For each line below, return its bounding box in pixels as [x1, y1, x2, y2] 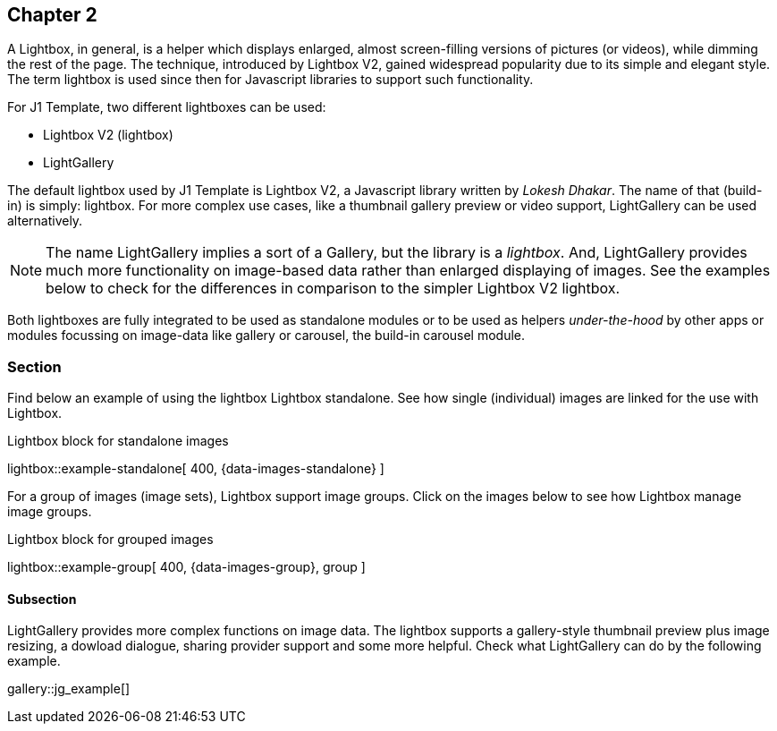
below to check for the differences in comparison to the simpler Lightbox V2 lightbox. [46, 279, 621, 298]
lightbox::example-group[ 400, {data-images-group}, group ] [7, 559, 366, 575]
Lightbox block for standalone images [7, 433, 229, 449]
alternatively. [7, 213, 83, 229]
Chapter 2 [7, 4, 97, 26]
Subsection [7, 591, 77, 607]
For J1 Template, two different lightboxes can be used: [7, 99, 326, 115]
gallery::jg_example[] [7, 681, 131, 697]
